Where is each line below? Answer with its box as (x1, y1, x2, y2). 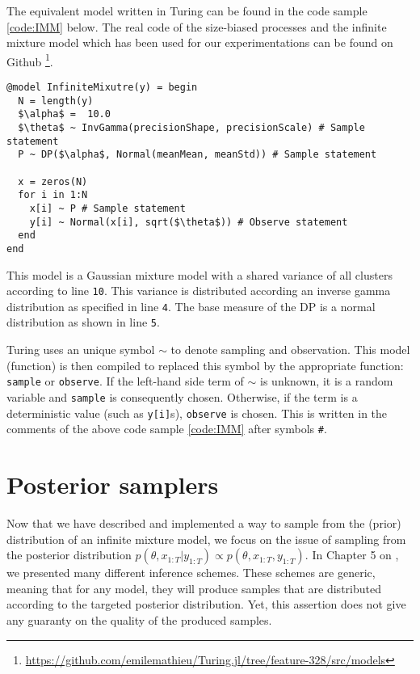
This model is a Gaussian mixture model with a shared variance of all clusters (6, 266, 393, 283)
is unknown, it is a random (260, 373, 393, 390)
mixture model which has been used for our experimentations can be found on (6, 34, 393, 51)
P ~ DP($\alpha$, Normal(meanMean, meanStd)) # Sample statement (18, 149, 377, 161)
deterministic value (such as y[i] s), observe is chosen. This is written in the (6, 404, 388, 421)
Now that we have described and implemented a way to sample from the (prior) (6, 515, 401, 532)
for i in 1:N (18, 189, 88, 201)
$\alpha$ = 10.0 (18, 108, 111, 120)
